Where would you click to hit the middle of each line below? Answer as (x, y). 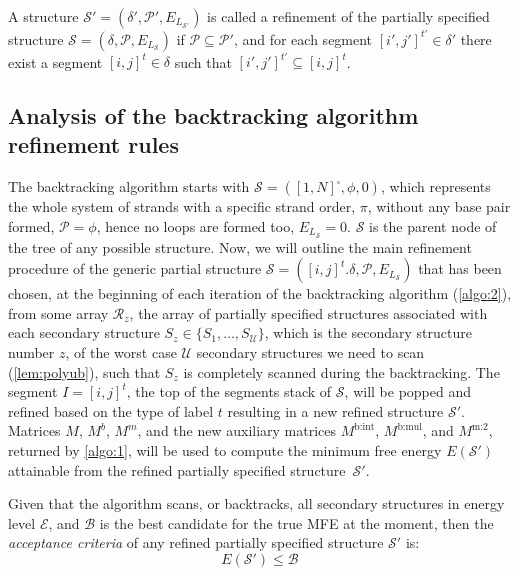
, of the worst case (121, 352)
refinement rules (93, 144)
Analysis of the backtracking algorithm (213, 114)
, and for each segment (303, 38)
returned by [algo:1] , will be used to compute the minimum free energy (225, 449)
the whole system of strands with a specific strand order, (182, 206)
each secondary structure (84, 332)
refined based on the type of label (111, 410)
